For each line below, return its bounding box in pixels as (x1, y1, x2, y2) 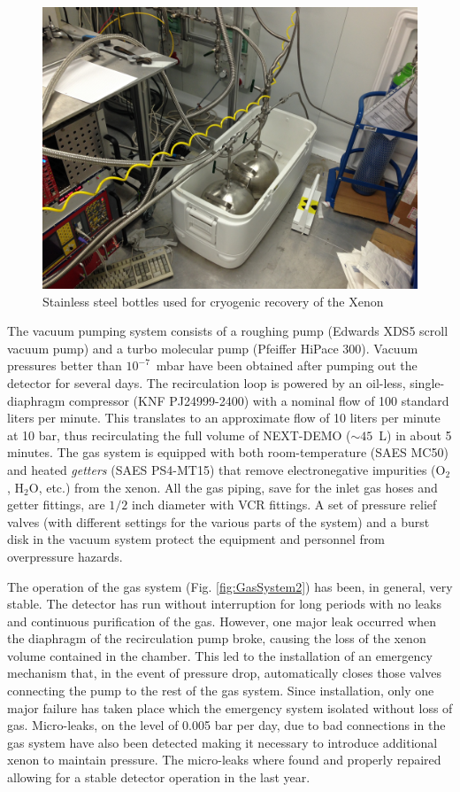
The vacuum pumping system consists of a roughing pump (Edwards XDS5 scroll (7, 322, 448, 340)
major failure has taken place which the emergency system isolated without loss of (7, 698, 453, 717)
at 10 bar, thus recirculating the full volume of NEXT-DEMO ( (7, 425, 351, 444)
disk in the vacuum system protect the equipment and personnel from (7, 530, 386, 548)
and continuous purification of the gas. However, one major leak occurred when (7, 611, 436, 630)
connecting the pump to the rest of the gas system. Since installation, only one (7, 681, 434, 700)
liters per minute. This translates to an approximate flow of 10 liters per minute (7, 408, 441, 427)
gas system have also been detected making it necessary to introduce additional (7, 733, 438, 751)
